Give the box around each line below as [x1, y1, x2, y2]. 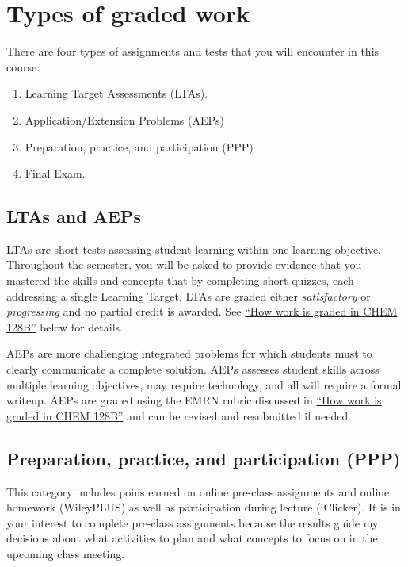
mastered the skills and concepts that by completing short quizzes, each [6, 272, 354, 289]
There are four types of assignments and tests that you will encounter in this [6, 43, 379, 59]
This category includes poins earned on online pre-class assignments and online [6, 483, 390, 500]
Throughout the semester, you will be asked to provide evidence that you [6, 256, 362, 273]
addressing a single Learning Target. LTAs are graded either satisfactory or [6, 287, 371, 304]
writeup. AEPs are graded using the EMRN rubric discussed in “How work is [6, 392, 382, 408]
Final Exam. [25, 165, 86, 182]
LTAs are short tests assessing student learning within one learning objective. [6, 240, 382, 257]
